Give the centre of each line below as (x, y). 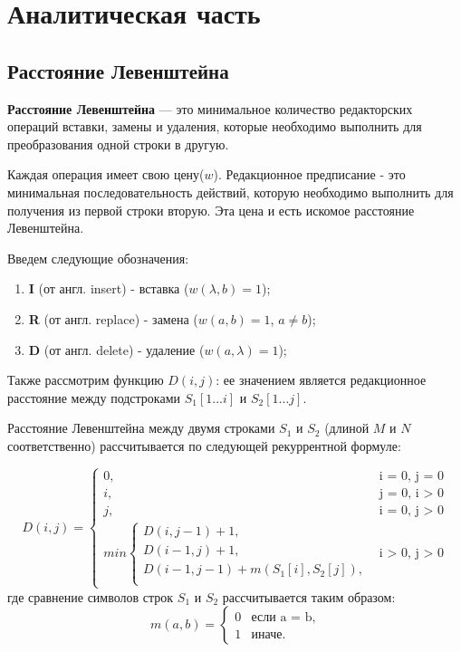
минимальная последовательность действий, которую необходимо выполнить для (230, 192)
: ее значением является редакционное (321, 380)
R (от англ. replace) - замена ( (113, 318)
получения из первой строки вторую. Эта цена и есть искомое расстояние (211, 210)
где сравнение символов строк (91, 596)
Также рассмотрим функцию (86, 380)
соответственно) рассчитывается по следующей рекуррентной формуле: (204, 445)
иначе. (269, 635)
